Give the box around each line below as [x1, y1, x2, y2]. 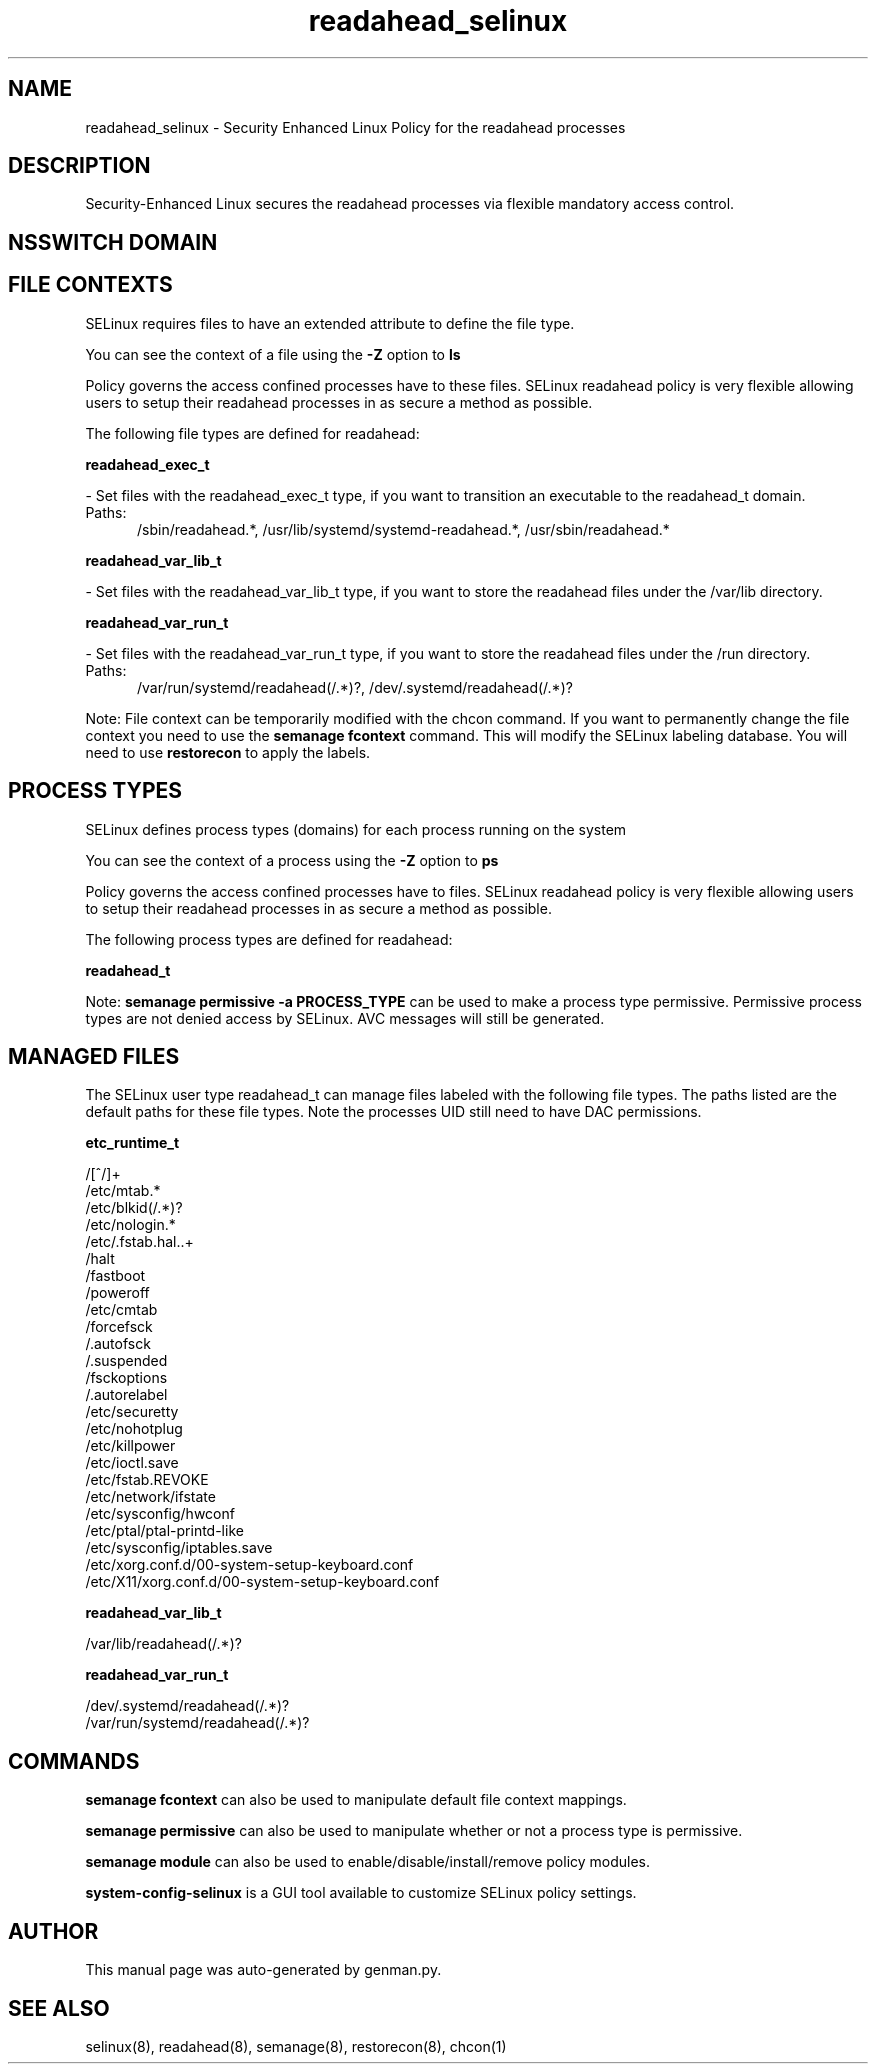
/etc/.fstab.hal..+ [85, 1233, 194, 1251]
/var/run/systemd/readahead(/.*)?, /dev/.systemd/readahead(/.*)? [137, 678, 573, 696]
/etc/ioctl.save [85, 1454, 179, 1472]
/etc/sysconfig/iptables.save [85, 1539, 273, 1557]
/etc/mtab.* [85, 1182, 161, 1200]
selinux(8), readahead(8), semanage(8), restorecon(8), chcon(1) [85, 2037, 507, 2055]
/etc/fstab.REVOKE [85, 1471, 209, 1489]
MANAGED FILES [8, 1043, 180, 1069]
